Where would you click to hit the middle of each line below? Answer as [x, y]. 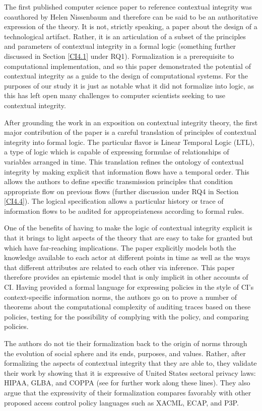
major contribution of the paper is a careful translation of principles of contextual [130, 132]
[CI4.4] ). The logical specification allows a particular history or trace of [114, 201]
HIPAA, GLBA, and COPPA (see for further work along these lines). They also [127, 383]
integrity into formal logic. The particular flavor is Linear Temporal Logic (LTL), [129, 142]
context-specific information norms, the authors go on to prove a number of [121, 297]
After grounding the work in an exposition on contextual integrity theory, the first [131, 122]
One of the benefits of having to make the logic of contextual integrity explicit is [128, 228]
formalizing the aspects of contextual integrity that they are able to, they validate [130, 363]
